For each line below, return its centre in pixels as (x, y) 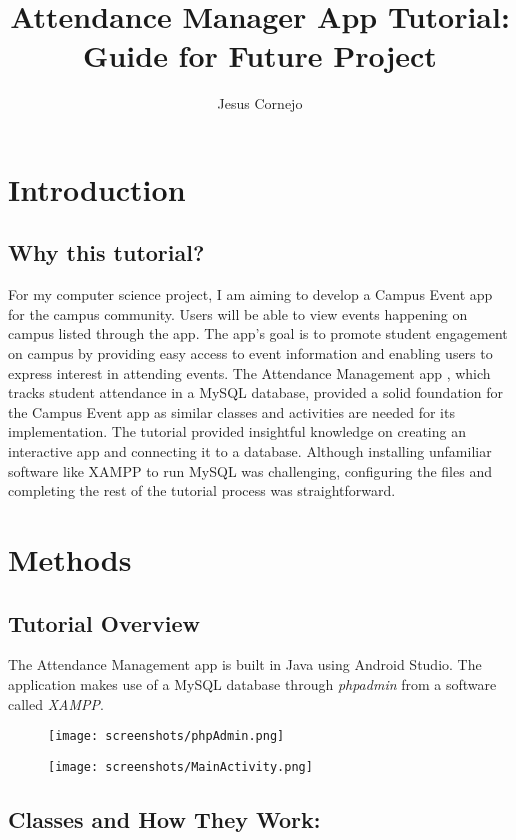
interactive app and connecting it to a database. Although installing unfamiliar (250, 451)
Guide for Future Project (260, 55)
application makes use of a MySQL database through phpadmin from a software (252, 684)
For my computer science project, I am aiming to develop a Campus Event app (250, 294)
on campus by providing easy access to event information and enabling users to (250, 353)
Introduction (97, 188)
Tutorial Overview (104, 622)
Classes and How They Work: (164, 818)
